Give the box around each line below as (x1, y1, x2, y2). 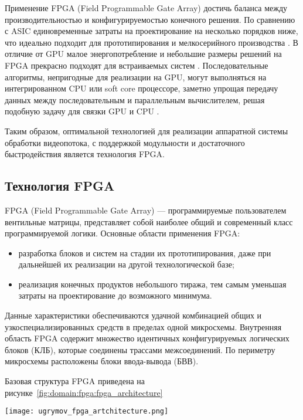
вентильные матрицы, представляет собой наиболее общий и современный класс (5, 215, 293, 228)
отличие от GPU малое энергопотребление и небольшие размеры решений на (5, 48, 282, 60)
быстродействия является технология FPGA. (5, 148, 165, 160)
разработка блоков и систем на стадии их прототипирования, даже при (18, 246, 271, 259)
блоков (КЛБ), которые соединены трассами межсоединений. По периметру (5, 343, 275, 355)
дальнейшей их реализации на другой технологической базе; (18, 258, 234, 270)
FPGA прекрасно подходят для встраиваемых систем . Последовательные (5, 59, 268, 71)
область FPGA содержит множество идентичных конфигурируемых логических (5, 332, 290, 344)
